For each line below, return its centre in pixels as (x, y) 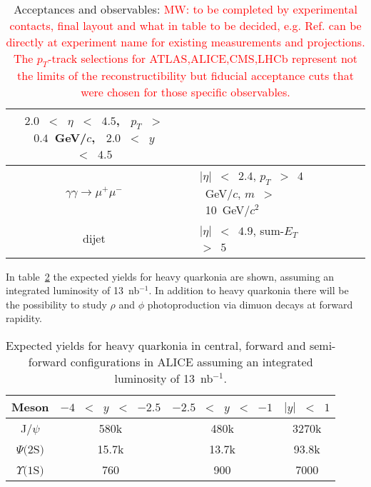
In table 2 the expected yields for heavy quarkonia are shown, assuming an (170, 276)
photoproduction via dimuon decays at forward (250, 304)
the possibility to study (56, 304)
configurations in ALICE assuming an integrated (192, 361)
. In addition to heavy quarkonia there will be (249, 290)
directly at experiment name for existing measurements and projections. (185, 42)
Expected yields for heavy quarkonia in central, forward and (156, 345)
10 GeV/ (228, 209)
